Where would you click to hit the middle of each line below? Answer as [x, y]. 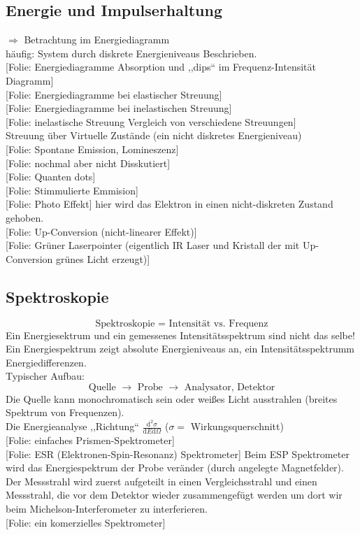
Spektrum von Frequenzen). [65, 412]
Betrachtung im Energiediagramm [97, 40]
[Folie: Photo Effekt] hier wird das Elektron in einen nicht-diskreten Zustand [170, 204]
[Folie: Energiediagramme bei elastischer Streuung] [114, 94]
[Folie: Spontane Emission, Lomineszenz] [92, 149]
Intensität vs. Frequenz [218, 323]
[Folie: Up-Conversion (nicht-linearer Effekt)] [101, 231]
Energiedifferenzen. [46, 362]
